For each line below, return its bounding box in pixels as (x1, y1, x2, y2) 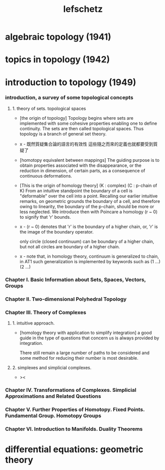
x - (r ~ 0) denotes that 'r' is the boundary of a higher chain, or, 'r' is (19, 224, 158, 230)
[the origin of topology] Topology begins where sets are (19, 115, 133, 121)
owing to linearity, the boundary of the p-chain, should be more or (19, 203, 155, 209)
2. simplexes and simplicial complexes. (12, 365, 91, 371)
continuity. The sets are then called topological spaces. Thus (19, 125, 144, 132)
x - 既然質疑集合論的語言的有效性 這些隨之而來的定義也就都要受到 (19, 141, 154, 147)
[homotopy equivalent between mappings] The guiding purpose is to (19, 157, 160, 163)
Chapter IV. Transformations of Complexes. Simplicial (5, 386, 137, 393)
